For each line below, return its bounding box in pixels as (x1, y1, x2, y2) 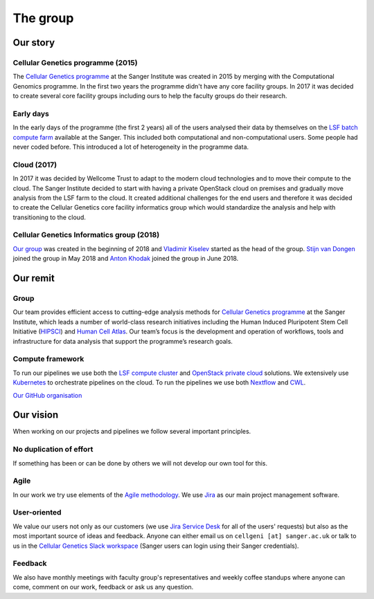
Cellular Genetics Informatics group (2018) (12, 230, 160, 240)
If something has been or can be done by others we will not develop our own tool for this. (12, 459, 268, 467)
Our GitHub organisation (12, 391, 82, 399)
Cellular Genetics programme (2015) (12, 57, 138, 67)
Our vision (12, 409, 59, 421)
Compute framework (12, 354, 84, 364)
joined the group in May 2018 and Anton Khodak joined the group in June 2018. (12, 255, 239, 263)
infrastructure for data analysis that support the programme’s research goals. (12, 337, 233, 345)
